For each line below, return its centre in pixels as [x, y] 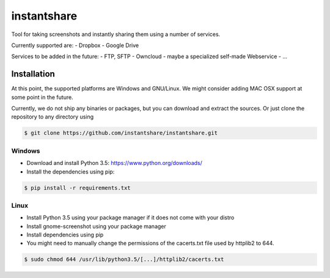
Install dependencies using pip [65, 235]
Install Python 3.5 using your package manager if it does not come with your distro [130, 218]
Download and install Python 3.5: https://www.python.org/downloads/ [115, 163]
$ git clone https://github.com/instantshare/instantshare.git [121, 133]
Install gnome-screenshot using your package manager [96, 226]
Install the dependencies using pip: [71, 172]
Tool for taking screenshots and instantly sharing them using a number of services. [116, 34]
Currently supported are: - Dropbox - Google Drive [75, 45]
